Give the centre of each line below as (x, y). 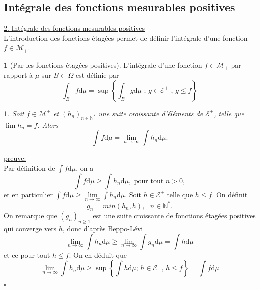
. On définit (230, 194)
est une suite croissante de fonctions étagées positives (174, 216)
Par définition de (30, 168)
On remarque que (31, 216)
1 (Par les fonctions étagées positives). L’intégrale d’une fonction (103, 65)
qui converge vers (30, 229)
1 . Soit (14, 113)
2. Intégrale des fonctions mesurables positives (75, 28)
